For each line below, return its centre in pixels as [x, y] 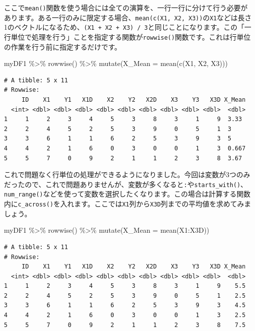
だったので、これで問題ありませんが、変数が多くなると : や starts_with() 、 [126, 184]
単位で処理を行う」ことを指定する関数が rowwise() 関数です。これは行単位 [131, 36]
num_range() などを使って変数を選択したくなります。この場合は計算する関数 [127, 194]
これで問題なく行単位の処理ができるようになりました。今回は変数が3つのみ [127, 174]
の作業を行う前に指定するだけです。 [63, 46]
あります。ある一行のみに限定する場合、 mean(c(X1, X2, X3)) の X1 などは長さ [128, 17]
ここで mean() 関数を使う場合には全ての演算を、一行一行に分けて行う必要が [126, 7]
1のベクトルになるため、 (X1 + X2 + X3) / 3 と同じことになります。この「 [124, 27]
